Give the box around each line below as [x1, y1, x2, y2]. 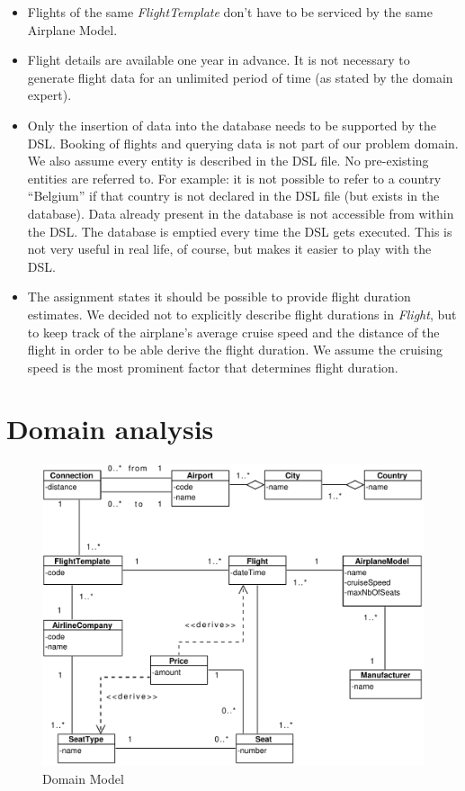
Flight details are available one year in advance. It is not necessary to [27, 50, 410, 69]
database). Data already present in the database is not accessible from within [27, 203, 454, 222]
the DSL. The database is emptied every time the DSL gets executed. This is [27, 221, 452, 240]
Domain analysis [6, 410, 214, 447]
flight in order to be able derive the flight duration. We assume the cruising [27, 340, 443, 359]
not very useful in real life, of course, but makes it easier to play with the [27, 239, 432, 258]
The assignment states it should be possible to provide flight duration [27, 287, 411, 306]
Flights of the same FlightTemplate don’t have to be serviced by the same [27, 3, 433, 21]
